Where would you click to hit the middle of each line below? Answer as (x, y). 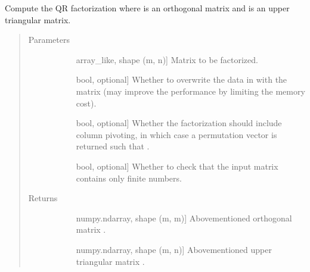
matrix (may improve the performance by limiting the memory (190, 91)
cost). (86, 103)
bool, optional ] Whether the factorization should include (179, 123)
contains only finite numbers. (129, 178)
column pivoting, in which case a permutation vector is (176, 134)
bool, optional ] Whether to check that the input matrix (177, 166)
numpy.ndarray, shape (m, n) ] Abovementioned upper (174, 249)
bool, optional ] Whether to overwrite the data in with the (182, 79)
